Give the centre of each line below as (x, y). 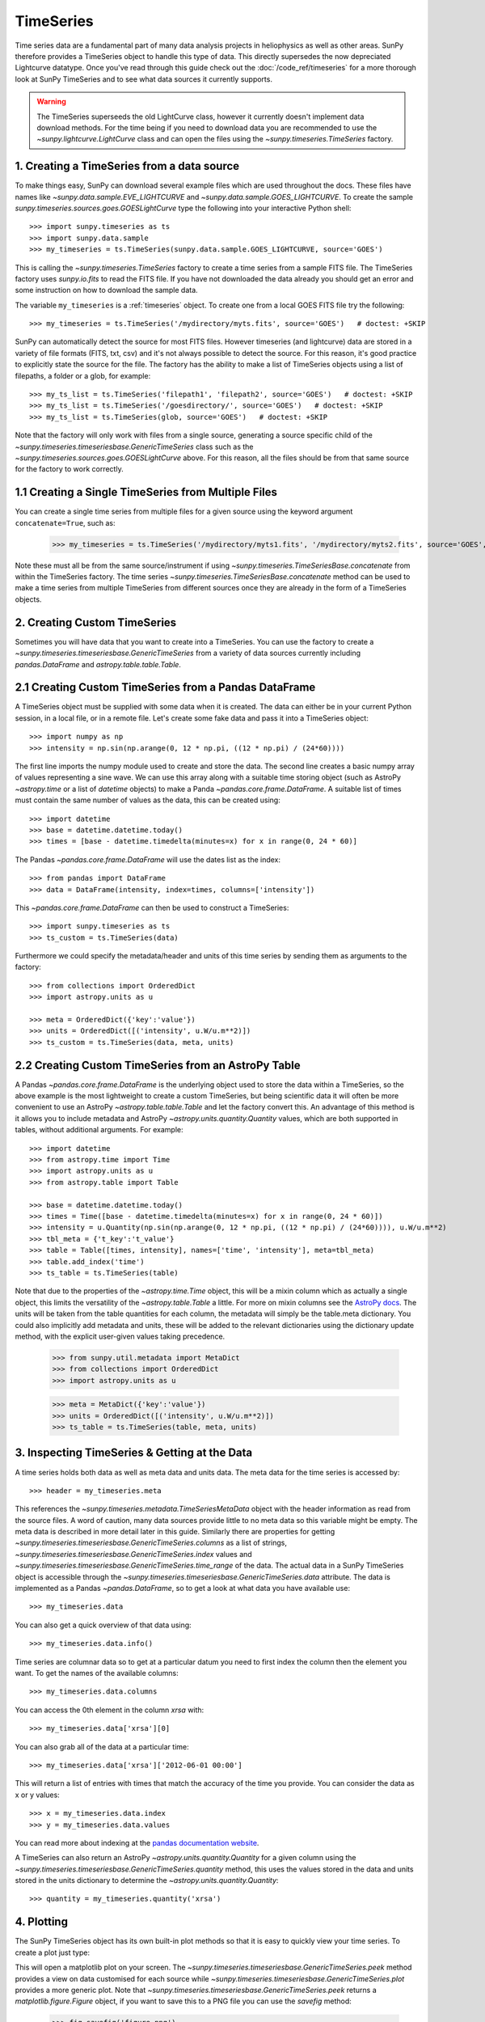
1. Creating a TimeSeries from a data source (127, 166)
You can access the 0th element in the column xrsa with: (110, 1710)
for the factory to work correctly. (70, 469)
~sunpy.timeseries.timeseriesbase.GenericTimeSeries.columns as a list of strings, (151, 1543)
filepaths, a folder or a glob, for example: (83, 375)
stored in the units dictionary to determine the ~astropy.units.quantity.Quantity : (147, 1880)
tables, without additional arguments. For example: (99, 1130)
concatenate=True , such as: (65, 522)
